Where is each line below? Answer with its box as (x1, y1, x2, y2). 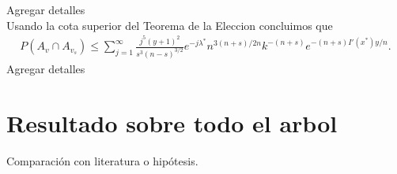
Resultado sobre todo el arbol (6, 106, 338, 139)
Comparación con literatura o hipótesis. (6, 152, 198, 168)
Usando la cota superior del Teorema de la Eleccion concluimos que (6, 17, 333, 33)
